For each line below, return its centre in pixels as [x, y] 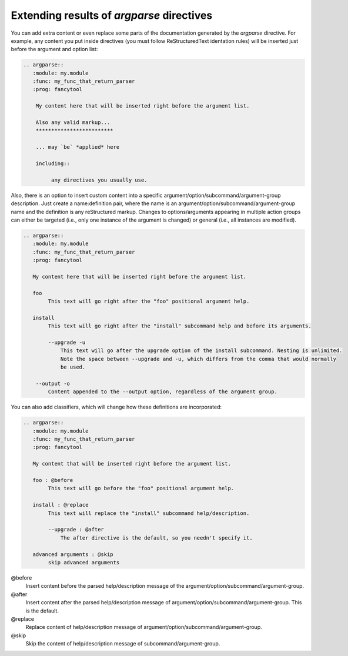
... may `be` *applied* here [78, 147]
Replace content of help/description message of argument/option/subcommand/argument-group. [144, 627]
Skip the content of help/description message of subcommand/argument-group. [123, 644]
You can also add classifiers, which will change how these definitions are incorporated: [116, 407]
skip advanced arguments [84, 562]
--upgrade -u [67, 342]
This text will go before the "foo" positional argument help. [141, 488]
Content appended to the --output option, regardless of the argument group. [163, 392]
